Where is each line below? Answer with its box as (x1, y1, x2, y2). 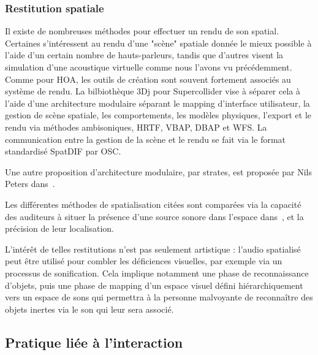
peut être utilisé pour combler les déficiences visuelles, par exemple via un (5, 254, 282, 267)
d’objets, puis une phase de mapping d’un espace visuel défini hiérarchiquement (5, 278, 303, 291)
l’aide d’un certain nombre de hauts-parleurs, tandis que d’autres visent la (5, 48, 284, 61)
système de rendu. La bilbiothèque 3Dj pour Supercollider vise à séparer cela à (5, 85, 301, 97)
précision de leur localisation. (5, 222, 114, 235)
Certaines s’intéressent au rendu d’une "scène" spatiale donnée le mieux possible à (5, 36, 312, 49)
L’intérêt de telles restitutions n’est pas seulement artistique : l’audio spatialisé (5, 242, 301, 255)
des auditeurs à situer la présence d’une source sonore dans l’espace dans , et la (5, 210, 304, 223)
